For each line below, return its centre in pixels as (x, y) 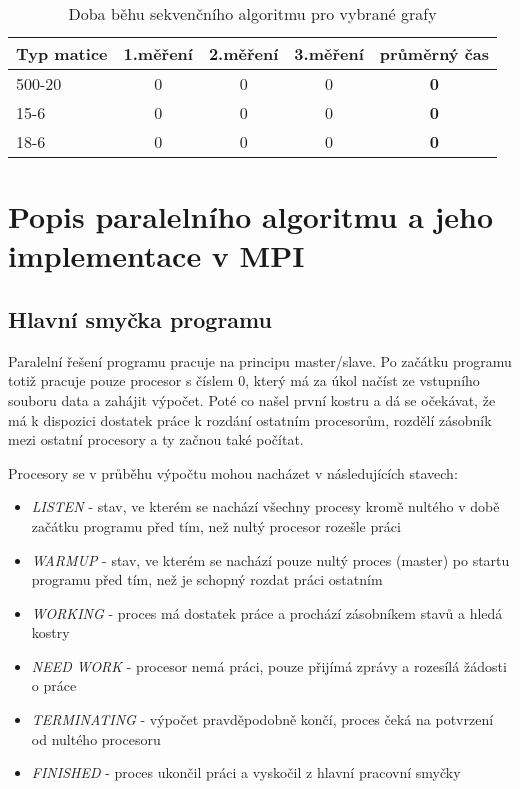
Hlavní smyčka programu (140, 318)
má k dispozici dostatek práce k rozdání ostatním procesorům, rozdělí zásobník (250, 419)
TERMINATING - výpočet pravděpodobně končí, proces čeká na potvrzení (262, 719)
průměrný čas (434, 53)
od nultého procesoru (96, 738)
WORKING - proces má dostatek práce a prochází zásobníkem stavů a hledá (267, 612)
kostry (50, 632)
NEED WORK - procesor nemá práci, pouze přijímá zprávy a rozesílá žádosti (269, 665)
